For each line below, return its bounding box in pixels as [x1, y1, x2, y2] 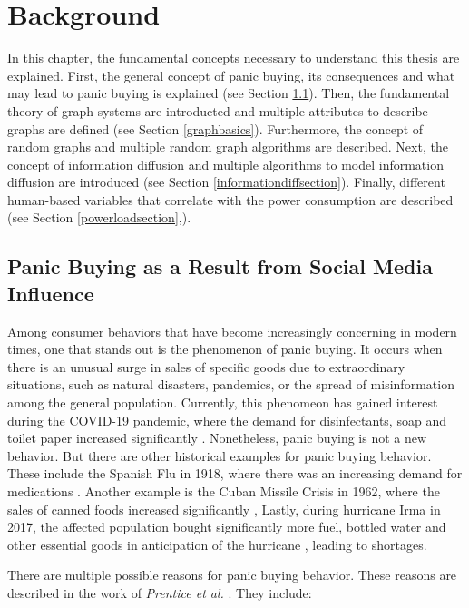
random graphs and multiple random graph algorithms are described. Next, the [7, 137, 448, 156]
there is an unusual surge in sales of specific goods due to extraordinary [7, 357, 405, 376]
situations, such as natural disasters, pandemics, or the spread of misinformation [7, 375, 454, 394]
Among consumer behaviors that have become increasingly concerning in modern [7, 321, 457, 340]
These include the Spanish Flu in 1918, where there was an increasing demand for [7, 464, 463, 483]
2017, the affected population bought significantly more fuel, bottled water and [7, 517, 446, 536]
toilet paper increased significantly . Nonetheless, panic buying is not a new [7, 428, 427, 447]
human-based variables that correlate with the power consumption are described [7, 190, 454, 209]
